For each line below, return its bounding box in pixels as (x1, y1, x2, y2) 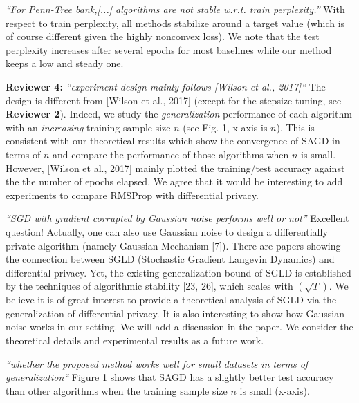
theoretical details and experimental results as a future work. (6, 333, 264, 348)
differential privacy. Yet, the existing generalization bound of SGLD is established (6, 265, 351, 279)
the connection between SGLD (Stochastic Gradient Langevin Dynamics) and (6, 252, 335, 266)
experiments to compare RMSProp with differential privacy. (6, 187, 259, 202)
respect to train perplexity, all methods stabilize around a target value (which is (6, 15, 345, 30)
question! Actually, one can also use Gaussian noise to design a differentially (6, 224, 328, 238)
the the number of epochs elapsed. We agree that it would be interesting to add (6, 174, 343, 189)
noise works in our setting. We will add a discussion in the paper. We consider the (6, 319, 353, 334)
